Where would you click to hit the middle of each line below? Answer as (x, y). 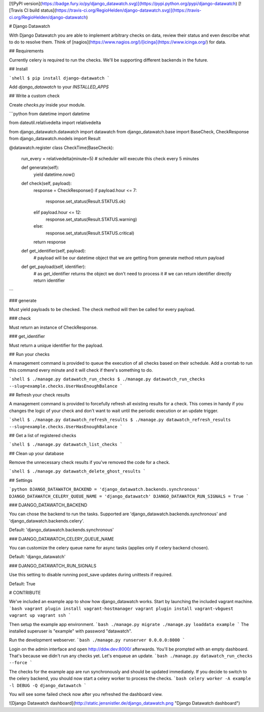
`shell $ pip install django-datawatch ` (59, 78)
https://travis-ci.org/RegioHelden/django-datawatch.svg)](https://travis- (129, 10)
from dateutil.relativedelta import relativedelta (55, 123)
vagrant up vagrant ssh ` (40, 616)
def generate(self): (40, 168)
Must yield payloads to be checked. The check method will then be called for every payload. (102, 310)
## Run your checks (29, 355)
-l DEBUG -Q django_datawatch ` (48, 685)
